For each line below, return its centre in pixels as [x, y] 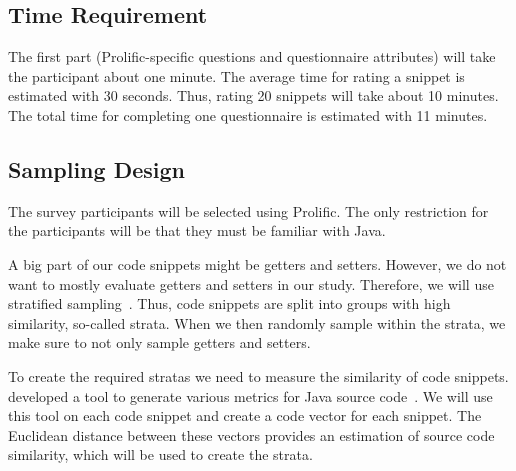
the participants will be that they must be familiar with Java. [197, 230]
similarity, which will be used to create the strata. [160, 454]
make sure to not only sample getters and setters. [159, 342]
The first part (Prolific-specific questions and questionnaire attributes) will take [252, 56]
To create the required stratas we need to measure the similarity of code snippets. [258, 375]
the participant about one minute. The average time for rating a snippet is [236, 75]
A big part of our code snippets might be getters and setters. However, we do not [257, 263]
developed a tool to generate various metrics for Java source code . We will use [250, 395]
